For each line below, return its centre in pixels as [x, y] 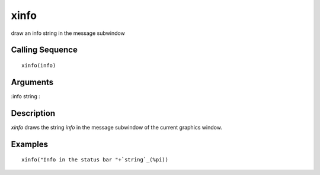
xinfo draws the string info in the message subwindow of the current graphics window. [116, 127]
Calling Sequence [44, 50]
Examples [30, 144]
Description [33, 113]
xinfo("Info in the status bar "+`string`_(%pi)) [95, 160]
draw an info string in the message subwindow [68, 33]
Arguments [32, 82]
